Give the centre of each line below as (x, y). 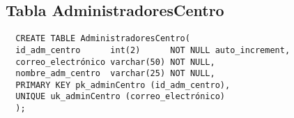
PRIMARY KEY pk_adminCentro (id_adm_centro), (123, 85)
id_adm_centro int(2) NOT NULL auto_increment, (153, 50)
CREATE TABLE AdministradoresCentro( (103, 39)
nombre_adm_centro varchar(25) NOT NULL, (115, 74)
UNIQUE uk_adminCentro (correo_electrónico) (120, 97)
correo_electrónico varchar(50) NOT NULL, (115, 62)
